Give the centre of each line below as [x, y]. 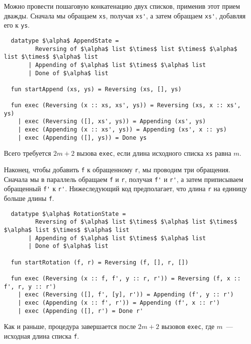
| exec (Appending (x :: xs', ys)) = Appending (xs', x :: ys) [122, 130]
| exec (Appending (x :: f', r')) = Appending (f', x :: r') [119, 303]
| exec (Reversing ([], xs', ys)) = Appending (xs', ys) [112, 122]
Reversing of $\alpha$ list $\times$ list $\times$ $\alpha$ [136, 49]
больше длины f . [29, 198]
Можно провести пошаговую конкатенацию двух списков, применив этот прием [122, 6]
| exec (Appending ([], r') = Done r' [81, 311]
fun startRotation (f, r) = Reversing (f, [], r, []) [100, 262]
